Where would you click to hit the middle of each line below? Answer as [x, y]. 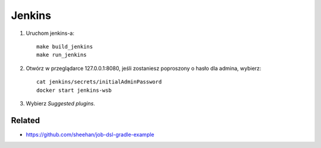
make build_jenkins [65, 46]
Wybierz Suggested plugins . [60, 103]
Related [26, 120]
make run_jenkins [62, 55]
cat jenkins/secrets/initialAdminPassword [99, 82]
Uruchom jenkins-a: [50, 33]
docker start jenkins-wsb [74, 90]
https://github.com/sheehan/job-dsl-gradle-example [90, 134]
